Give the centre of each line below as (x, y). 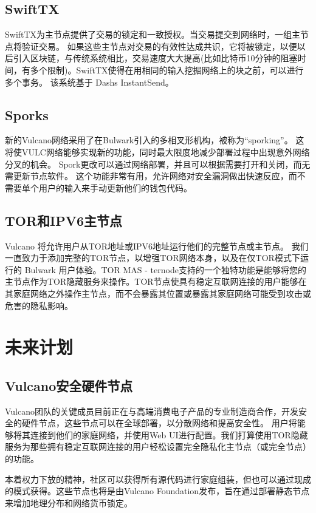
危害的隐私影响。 (39, 305)
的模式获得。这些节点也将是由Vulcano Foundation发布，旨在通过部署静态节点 (157, 491)
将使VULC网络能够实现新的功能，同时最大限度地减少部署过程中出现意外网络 (157, 151)
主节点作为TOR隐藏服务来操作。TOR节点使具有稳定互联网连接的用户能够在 (156, 281)
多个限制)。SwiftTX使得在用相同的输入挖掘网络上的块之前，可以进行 (167, 70)
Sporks (27, 114)
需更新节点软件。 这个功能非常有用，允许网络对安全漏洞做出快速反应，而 (151, 176)
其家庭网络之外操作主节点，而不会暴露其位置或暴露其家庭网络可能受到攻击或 (158, 293)
